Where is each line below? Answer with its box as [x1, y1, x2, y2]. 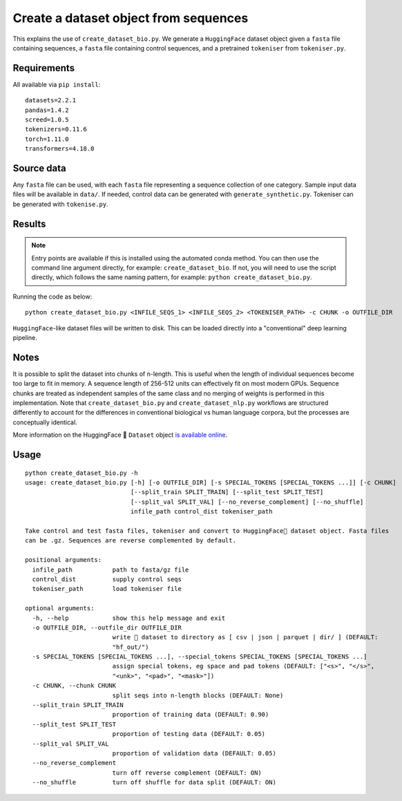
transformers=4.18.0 [25, 145, 95, 153]
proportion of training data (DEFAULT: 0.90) [112, 710, 269, 719]
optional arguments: [25, 605, 95, 612]
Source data [12, 162, 66, 174]
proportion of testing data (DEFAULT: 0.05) [112, 730, 266, 738]
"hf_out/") [112, 643, 149, 651]
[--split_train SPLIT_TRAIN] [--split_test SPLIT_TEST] [130, 488, 324, 496]
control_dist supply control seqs [32, 575, 182, 583]
